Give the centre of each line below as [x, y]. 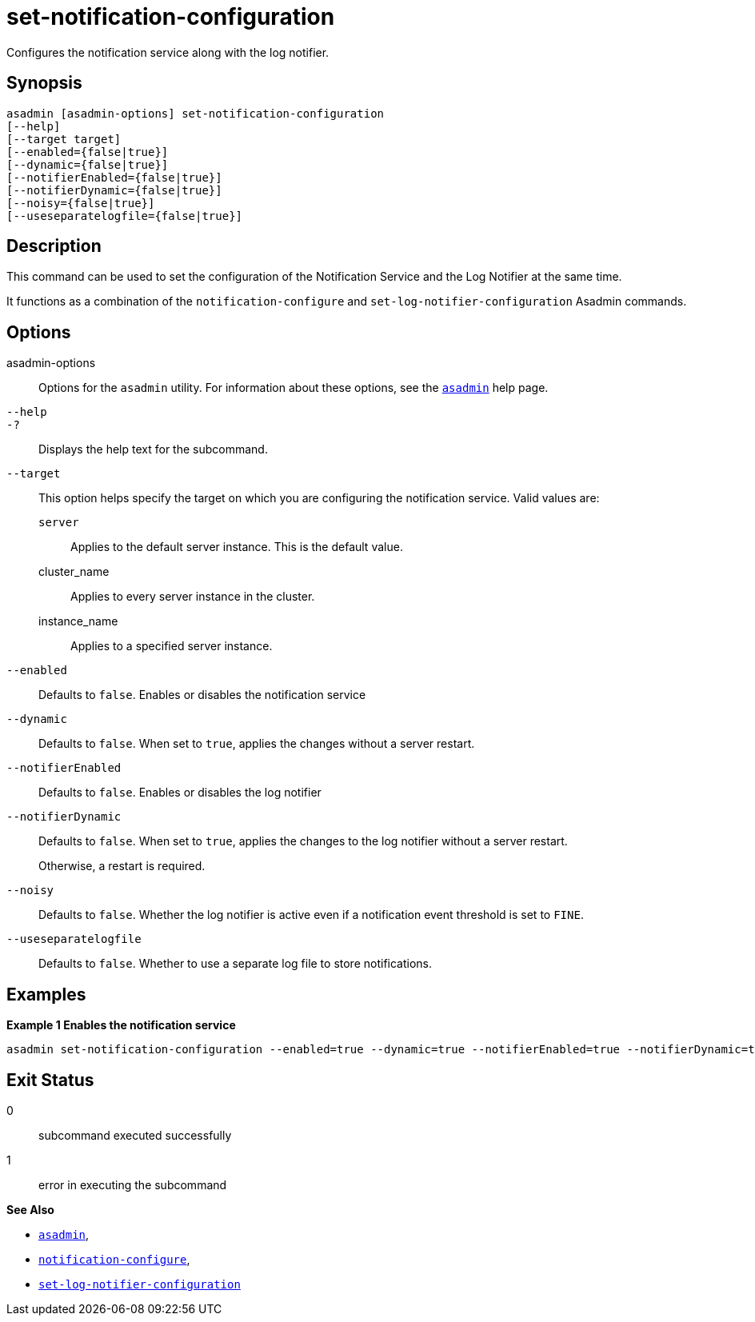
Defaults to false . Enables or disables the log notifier [180, 793]
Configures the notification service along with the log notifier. [168, 52]
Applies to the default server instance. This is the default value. [237, 547]
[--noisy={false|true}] [81, 203]
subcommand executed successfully [135, 1135]
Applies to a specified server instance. [172, 646]
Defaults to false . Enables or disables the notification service [202, 695]
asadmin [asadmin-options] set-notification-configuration [196, 113]
